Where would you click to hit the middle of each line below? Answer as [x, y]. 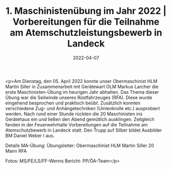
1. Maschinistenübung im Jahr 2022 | [86, 11]
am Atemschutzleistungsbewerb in [86, 33]
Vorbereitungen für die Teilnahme [86, 22]
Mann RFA [16, 151]
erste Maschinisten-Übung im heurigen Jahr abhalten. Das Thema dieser [82, 92]
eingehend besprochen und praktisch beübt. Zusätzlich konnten [73, 103]
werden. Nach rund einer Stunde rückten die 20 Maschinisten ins [74, 114]
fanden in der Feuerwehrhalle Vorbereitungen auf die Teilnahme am [77, 124]
